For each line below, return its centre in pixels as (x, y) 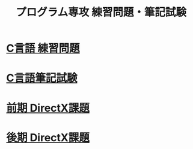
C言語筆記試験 (42, 78)
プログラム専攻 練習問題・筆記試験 (101, 12)
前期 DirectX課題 (48, 108)
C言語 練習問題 (43, 48)
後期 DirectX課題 (48, 137)
